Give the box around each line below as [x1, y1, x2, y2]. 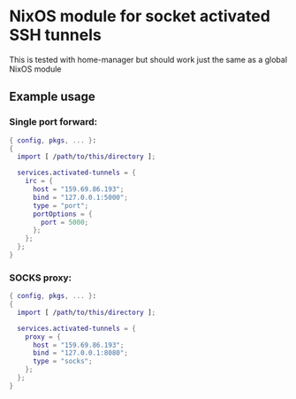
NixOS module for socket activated [9, 6, 271, 27]
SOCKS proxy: [9, 272, 72, 284]
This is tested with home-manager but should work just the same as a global [9, 54, 288, 65]
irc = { [25, 177, 53, 186]
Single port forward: [9, 116, 98, 128]
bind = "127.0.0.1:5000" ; [32, 193, 128, 202]
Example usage [9, 89, 95, 104]
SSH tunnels [9, 25, 102, 45]
